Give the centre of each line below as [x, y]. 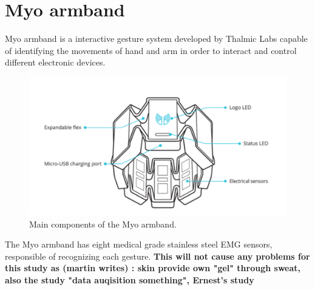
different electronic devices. [55, 62]
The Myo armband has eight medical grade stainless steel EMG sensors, [139, 244]
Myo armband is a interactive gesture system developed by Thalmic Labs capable [156, 39]
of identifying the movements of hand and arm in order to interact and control [151, 50]
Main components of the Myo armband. [103, 224]
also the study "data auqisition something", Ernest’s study [130, 280]
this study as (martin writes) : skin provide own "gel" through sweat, [153, 268]
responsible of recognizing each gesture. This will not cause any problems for [157, 256]
